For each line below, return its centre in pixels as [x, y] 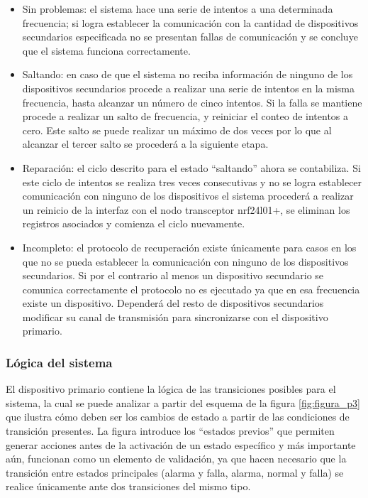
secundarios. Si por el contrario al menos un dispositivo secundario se [173, 275]
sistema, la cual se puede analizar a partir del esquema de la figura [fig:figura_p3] [183, 402]
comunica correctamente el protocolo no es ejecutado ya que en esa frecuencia [191, 289]
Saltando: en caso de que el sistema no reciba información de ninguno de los [188, 74]
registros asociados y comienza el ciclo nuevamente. [134, 223]
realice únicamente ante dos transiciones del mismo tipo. [128, 486]
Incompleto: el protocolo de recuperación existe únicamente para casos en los [189, 247]
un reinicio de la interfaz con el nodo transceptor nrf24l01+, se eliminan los [186, 209]
